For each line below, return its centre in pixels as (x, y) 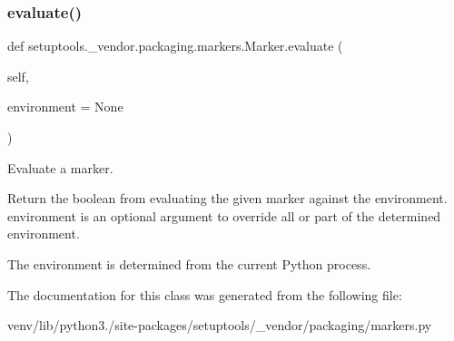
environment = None (65, 107)
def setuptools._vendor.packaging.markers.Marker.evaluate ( (175, 46)
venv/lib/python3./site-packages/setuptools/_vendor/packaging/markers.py (220, 325)
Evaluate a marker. (60, 167)
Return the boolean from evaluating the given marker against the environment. (227, 198)
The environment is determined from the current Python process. (189, 263)
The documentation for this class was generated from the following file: (205, 294)
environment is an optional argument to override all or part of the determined (224, 215)
